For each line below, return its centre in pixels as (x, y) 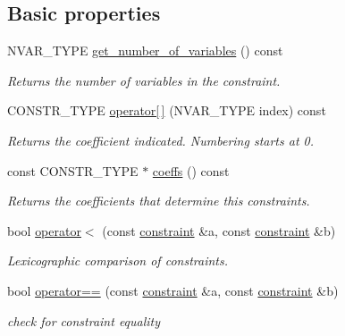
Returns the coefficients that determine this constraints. (159, 201)
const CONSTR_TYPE (73, 170)
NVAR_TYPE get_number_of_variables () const (145, 50)
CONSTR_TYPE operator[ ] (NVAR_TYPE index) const (167, 110)
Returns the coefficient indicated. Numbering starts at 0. (161, 140)
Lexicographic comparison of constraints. (118, 260)
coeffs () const (191, 170)
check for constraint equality (84, 320)
